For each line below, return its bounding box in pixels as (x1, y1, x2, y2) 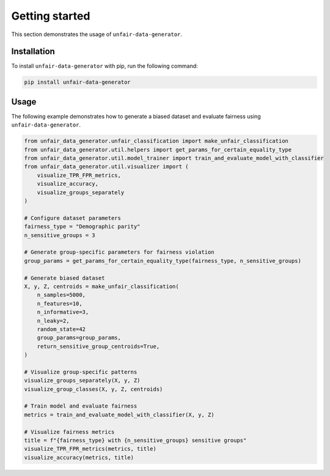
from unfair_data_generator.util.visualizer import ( (24, 163, 189, 170)
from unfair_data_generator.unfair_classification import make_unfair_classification (24, 137, 288, 145)
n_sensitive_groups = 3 (24, 232, 96, 238)
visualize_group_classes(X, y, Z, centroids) (24, 386, 163, 392)
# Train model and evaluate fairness (24, 403, 137, 409)
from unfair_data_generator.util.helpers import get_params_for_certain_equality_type (24, 146, 292, 153)
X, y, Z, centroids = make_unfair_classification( (24, 283, 180, 290)
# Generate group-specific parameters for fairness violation (24, 249, 215, 256)
